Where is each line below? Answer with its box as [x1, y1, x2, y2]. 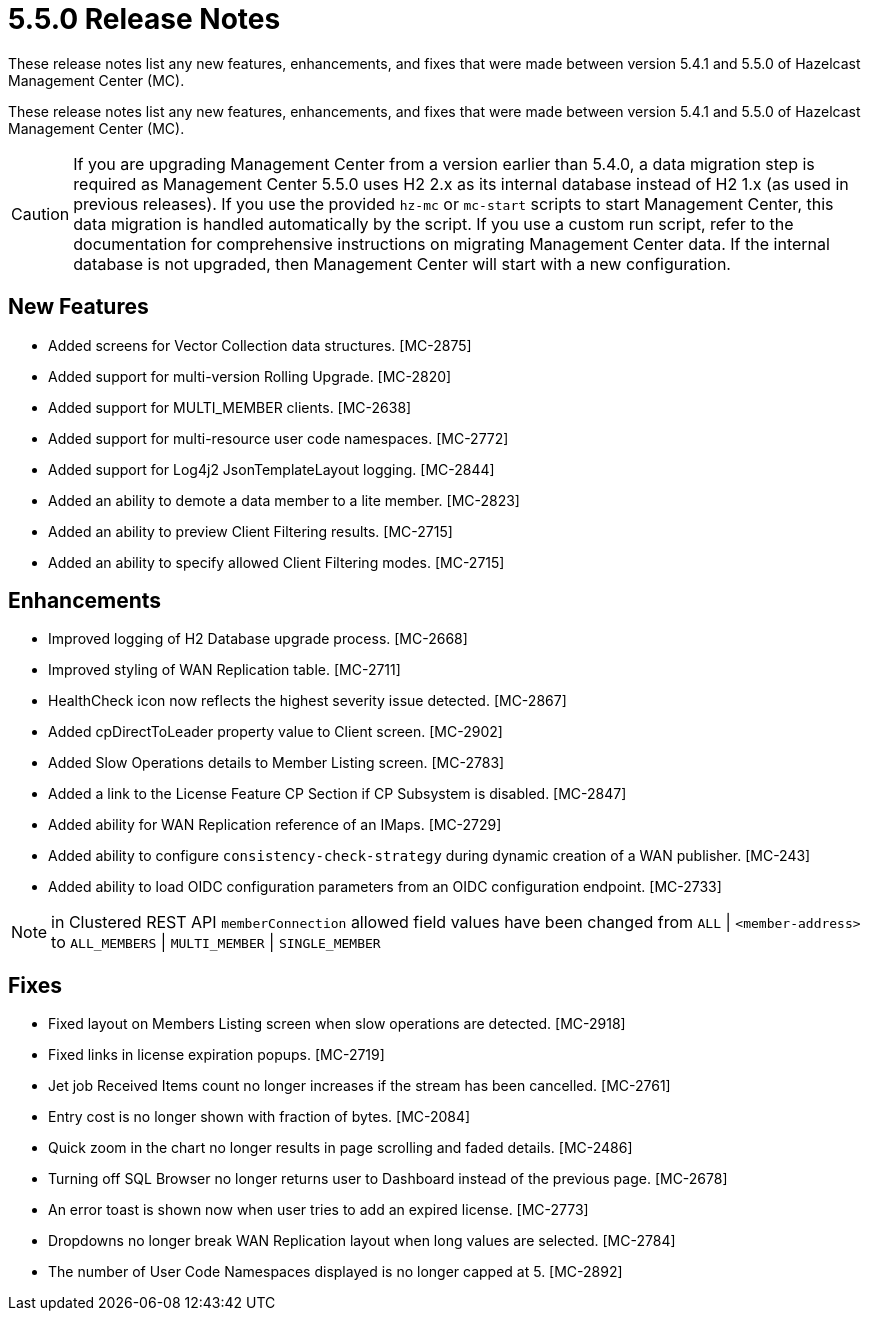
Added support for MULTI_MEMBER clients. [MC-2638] [48, 398, 412, 416]
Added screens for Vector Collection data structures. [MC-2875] [48, 336, 472, 354]
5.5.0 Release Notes [8, 2, 281, 36]
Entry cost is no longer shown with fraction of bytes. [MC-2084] [48, 1108, 471, 1126]
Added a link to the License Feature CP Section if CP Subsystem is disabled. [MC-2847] [48, 785, 627, 803]
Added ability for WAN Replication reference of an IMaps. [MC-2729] [48, 816, 502, 834]
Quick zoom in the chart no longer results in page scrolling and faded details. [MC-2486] [48, 1139, 633, 1157]
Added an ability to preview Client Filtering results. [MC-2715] [48, 522, 453, 540]
